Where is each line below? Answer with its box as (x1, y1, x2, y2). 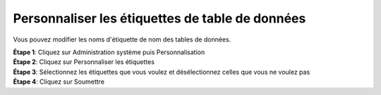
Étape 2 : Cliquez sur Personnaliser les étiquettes (13, 58, 155, 66)
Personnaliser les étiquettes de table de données (13, 11, 306, 26)
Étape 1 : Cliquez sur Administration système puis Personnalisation (13, 48, 205, 56)
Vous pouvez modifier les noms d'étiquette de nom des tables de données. (13, 35, 231, 44)
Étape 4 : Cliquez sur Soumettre (13, 77, 105, 86)
